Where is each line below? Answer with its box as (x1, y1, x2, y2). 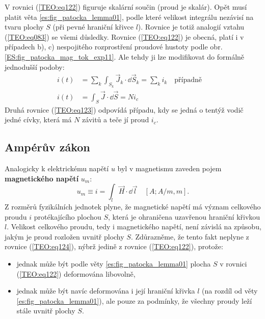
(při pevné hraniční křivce (52, 21, 134, 32)
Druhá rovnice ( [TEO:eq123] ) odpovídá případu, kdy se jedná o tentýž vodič (5, 104, 244, 115)
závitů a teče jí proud (82, 114, 149, 125)
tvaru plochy (5, 21, 44, 32)
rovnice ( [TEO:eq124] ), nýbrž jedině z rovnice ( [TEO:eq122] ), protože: (5, 241, 223, 252)
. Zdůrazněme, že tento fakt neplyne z (130, 231, 249, 242)
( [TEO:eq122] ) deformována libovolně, (16, 268, 136, 279)
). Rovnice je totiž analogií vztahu (138, 21, 245, 32)
